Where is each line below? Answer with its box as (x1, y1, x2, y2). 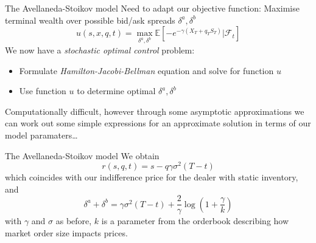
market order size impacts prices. (5, 227, 128, 239)
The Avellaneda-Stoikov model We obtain (5, 149, 160, 162)
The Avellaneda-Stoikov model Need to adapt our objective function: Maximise (5, 2, 300, 14)
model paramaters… (5, 128, 78, 141)
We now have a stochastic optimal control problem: (5, 43, 195, 56)
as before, (55, 214, 92, 227)
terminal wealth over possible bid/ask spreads (5, 13, 175, 26)
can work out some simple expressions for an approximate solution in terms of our (5, 117, 311, 129)
